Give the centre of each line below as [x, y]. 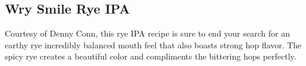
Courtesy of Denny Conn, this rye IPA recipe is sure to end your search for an [147, 33]
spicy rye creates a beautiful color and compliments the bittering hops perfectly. [151, 56]
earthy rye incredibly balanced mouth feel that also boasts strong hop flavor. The [153, 44]
